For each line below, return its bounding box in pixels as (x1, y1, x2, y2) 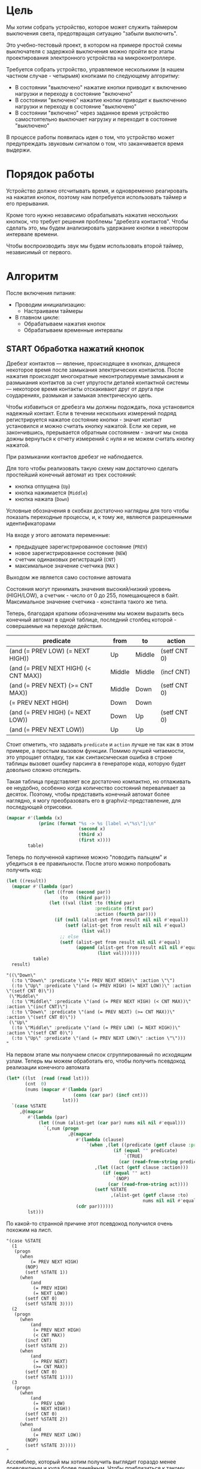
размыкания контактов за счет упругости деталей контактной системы (6, 379, 190, 386)
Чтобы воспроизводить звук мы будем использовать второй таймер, (6, 242, 184, 249)
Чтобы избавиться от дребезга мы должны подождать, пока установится (6, 403, 194, 411)
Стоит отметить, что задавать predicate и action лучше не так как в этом (6, 741, 194, 748)
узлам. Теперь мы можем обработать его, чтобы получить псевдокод (6, 1057, 185, 1064)
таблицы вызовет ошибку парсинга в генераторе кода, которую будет (6, 759, 186, 767)
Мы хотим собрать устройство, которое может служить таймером (6, 23, 178, 31)
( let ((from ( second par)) (44, 889, 111, 895)
